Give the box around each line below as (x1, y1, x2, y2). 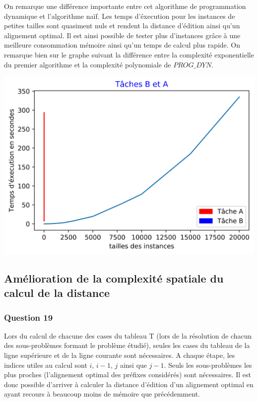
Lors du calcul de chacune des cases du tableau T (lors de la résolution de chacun (4, 330, 252, 341)
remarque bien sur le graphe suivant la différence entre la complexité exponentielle (4, 49, 254, 59)
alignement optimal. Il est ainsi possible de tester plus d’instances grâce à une (4, 30, 241, 40)
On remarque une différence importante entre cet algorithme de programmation (4, 1, 246, 11)
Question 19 (4, 311, 53, 323)
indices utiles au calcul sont (4, 359, 87, 370)
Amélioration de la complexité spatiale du (4, 270, 224, 286)
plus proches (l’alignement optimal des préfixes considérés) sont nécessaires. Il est (4, 369, 251, 380)
